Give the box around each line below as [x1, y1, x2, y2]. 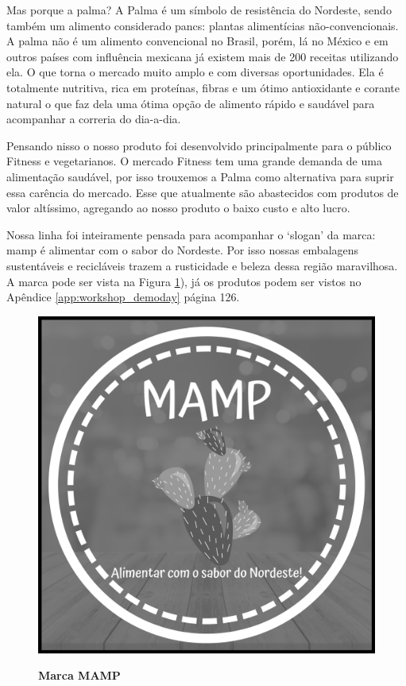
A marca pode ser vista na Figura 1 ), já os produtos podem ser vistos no [6, 273, 362, 289]
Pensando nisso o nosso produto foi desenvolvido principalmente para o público [6, 137, 392, 153]
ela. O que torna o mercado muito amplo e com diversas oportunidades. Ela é [6, 64, 384, 80]
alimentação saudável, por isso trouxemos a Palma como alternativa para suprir [6, 168, 394, 184]
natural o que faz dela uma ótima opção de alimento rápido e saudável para [6, 95, 375, 111]
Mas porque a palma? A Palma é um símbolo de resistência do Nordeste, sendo [6, 2, 392, 17]
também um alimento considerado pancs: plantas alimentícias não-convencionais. [6, 17, 399, 33]
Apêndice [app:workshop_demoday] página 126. [6, 289, 240, 305]
